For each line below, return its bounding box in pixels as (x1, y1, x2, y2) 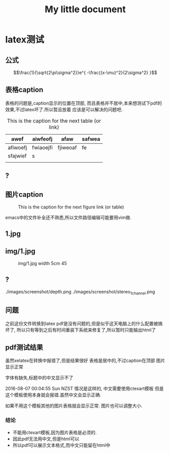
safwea (82, 135, 100, 142)
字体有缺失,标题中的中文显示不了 (5, 375, 74, 381)
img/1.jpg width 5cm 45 (18, 260, 67, 267)
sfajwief (8, 152, 27, 159)
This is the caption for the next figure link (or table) (18, 204, 124, 210)
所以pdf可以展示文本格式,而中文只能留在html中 (12, 442, 111, 448)
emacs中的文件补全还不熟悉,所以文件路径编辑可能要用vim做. (5, 215, 132, 221)
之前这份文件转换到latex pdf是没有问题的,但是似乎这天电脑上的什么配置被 (5, 320, 158, 327)
